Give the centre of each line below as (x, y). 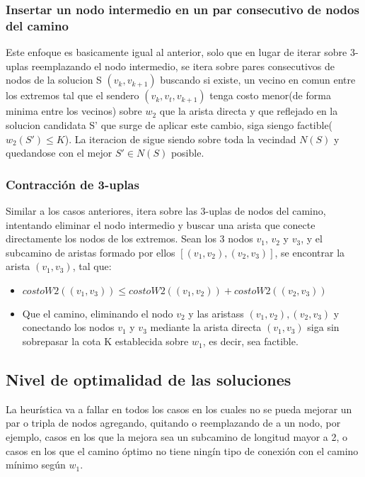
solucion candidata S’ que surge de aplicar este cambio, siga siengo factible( (169, 124)
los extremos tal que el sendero (73, 95)
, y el (312, 238)
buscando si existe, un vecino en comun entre (258, 80)
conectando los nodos (68, 327)
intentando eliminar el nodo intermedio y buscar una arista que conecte (161, 224)
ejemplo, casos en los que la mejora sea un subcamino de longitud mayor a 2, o (177, 437)
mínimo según (36, 465)
